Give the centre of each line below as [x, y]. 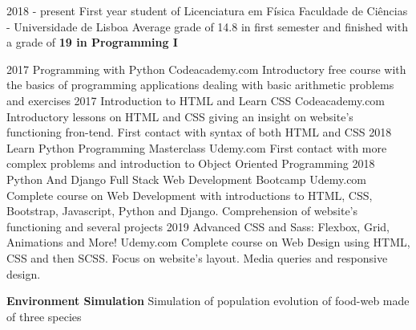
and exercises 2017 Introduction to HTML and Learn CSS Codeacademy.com [196, 100]
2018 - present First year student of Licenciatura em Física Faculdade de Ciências [207, 10]
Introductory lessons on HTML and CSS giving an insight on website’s [180, 116]
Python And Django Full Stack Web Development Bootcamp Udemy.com [187, 179]
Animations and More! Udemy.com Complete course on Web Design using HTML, [208, 242]
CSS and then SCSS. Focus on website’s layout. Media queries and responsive [197, 257]
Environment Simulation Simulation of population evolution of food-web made [208, 301]
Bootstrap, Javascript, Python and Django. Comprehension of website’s [182, 211]
